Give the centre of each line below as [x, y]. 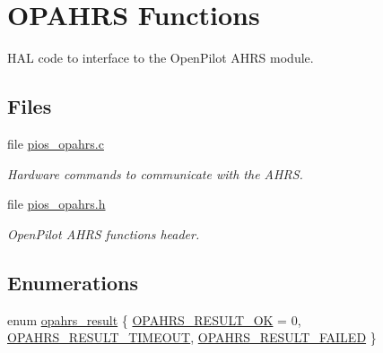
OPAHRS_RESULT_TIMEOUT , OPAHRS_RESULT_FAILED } [192, 337]
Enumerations [73, 282]
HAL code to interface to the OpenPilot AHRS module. [161, 58]
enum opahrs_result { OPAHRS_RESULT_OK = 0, [154, 319]
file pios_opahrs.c [56, 143]
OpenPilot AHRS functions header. [104, 233]
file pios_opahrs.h [57, 204]
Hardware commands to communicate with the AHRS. [155, 173]
